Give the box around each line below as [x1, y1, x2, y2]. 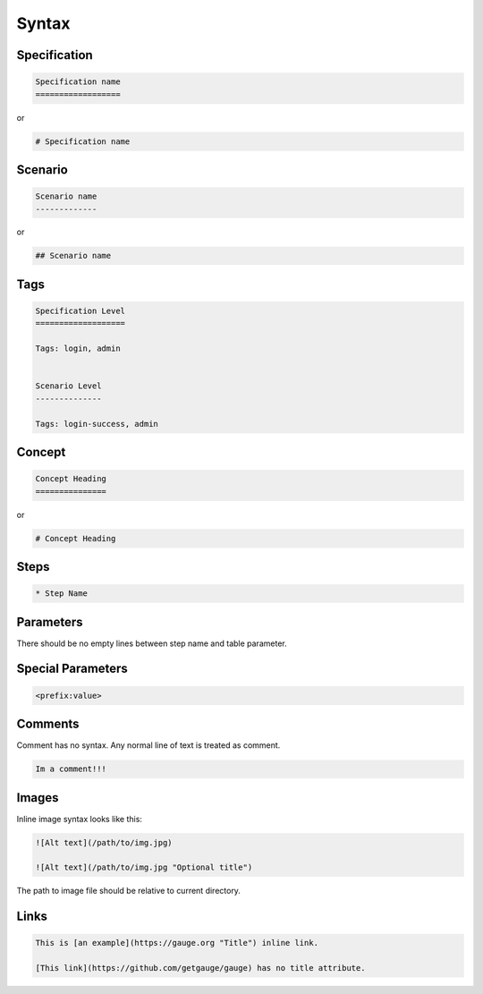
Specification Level [35, 306, 125, 317]
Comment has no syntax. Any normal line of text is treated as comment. [16, 740, 281, 751]
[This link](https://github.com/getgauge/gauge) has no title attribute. [35, 963, 366, 973]
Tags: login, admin [35, 344, 121, 353]
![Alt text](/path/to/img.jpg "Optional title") [35, 862, 253, 872]
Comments [16, 717, 80, 732]
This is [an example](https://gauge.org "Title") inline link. [35, 938, 319, 948]
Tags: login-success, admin [35, 419, 158, 429]
